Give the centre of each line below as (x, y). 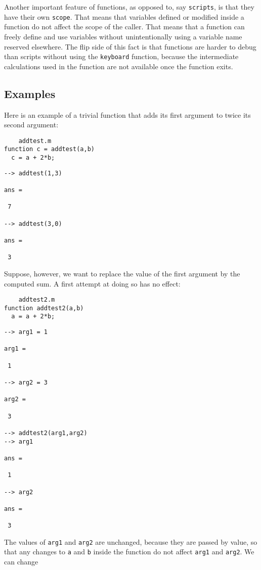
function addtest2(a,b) (44, 308)
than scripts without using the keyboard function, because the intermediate (121, 56)
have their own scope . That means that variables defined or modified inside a (124, 16)
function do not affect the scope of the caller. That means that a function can (124, 27)
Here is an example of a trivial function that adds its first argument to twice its (127, 114)
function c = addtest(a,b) (49, 149)
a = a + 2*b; (33, 317)
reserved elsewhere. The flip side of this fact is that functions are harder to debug (130, 46)
